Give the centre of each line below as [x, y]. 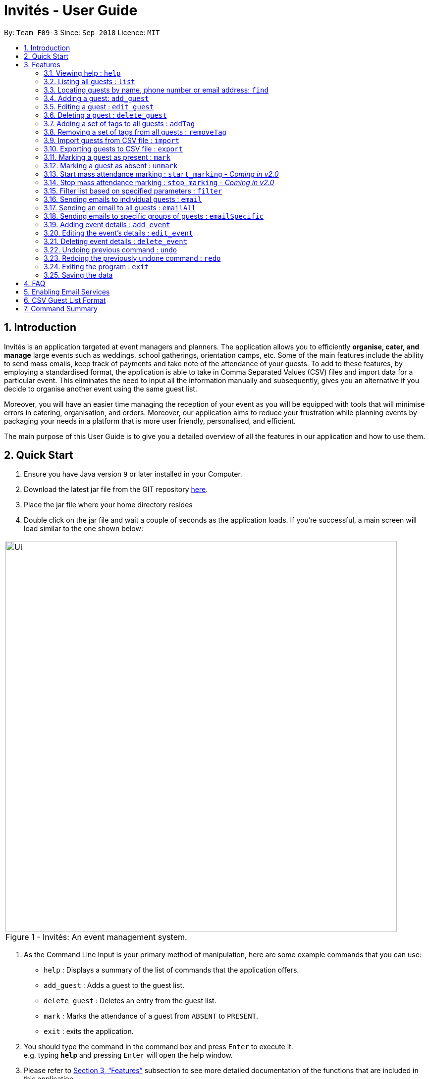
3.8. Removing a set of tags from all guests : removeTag [135, 132]
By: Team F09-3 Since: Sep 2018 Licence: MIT [82, 32]
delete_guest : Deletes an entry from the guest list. [130, 1001]
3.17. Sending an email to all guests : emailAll [120, 207]
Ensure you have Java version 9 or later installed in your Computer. [133, 474]
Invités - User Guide [71, 10]
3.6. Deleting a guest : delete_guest [105, 115]
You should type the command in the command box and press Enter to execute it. [159, 1047]
